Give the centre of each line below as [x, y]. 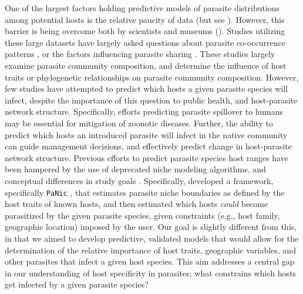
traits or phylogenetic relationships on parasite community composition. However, [152, 77]
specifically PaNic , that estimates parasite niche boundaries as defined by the [145, 192]
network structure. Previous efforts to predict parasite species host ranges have [147, 157]
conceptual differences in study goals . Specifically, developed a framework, [139, 180]
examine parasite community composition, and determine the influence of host [146, 65]
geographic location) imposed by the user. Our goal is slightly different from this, [151, 227]
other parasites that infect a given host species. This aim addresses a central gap [150, 261]
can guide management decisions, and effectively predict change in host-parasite [148, 146]
